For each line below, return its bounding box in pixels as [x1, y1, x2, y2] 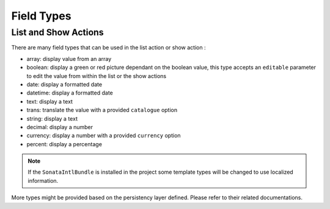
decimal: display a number [26, 123, 94, 130]
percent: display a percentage [26, 140, 102, 147]
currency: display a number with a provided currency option [26, 132, 181, 140]
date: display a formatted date [26, 80, 103, 88]
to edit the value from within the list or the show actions [26, 72, 167, 79]
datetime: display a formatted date [26, 89, 113, 97]
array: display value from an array [26, 55, 112, 62]
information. [28, 177, 59, 184]
